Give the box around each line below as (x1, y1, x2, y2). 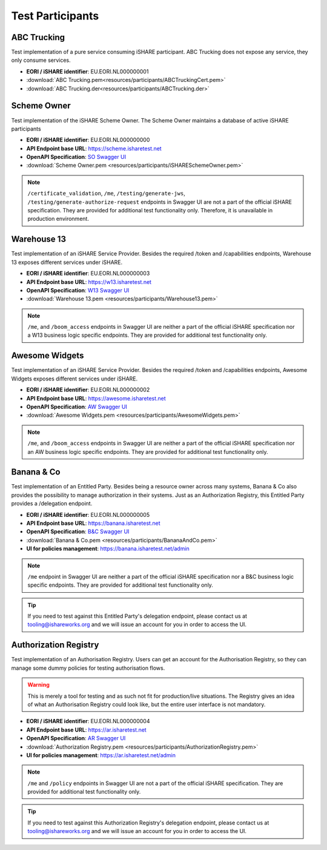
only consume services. (11, 56, 71, 64)
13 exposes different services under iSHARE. (11, 258, 123, 266)
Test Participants (11, 9, 99, 22)
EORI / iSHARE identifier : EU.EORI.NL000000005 (26, 511, 150, 518)
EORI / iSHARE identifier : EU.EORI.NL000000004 (26, 718, 150, 725)
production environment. (27, 215, 89, 223)
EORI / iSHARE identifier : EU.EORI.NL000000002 (26, 386, 150, 394)
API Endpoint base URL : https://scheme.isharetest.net (26, 144, 162, 152)
